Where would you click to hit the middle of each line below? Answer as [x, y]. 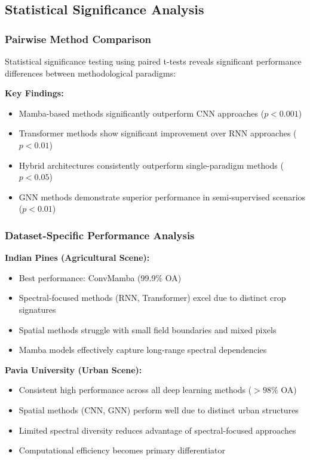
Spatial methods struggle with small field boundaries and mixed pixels [148, 329]
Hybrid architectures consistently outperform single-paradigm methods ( [151, 165]
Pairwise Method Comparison [78, 39]
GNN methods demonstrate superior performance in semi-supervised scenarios [162, 197]
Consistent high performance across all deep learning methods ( [135, 390]
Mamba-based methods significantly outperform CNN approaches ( [142, 113]
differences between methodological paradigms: [90, 73]
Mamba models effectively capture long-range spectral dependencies [143, 350]
